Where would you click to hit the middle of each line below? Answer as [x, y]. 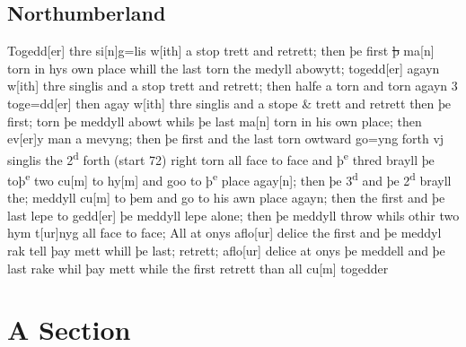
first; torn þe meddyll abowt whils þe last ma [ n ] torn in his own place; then [215, 121]
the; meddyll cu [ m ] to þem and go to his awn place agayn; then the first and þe [226, 198]
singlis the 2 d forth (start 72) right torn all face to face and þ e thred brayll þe [221, 158]
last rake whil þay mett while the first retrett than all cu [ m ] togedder [198, 268]
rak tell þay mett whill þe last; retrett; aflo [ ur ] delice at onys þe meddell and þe [226, 251]
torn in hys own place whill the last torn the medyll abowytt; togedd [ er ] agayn [224, 68]
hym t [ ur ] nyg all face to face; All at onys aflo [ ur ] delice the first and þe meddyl [224, 233]
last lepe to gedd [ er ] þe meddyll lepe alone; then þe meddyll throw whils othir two [233, 215]
